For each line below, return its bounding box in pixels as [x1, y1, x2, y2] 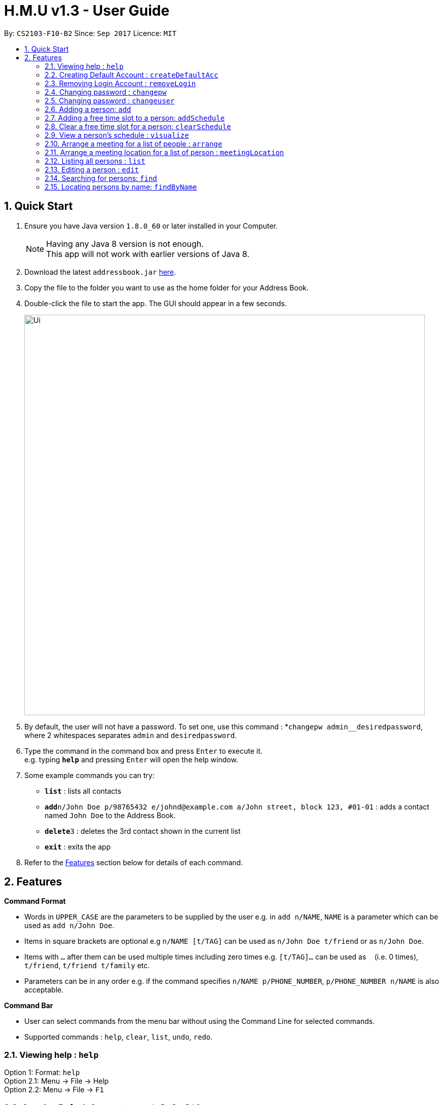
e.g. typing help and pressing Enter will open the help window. [24, 755, 238, 764]
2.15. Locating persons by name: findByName [45, 182, 197, 191]
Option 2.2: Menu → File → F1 [4, 1085, 104, 1094]
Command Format [4, 897, 66, 906]
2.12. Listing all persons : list [45, 156, 145, 165]
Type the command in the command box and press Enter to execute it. [24, 746, 263, 755]
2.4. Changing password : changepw [45, 87, 167, 96]
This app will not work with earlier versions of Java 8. [46, 248, 249, 259]
